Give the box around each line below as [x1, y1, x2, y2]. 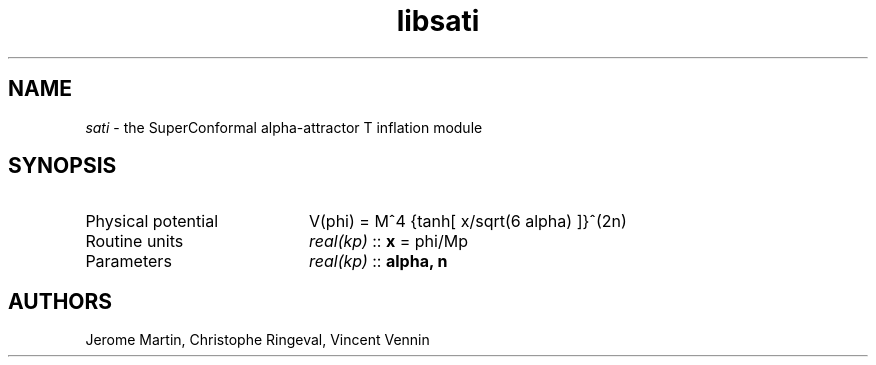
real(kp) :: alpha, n [308, 251, 448, 272]
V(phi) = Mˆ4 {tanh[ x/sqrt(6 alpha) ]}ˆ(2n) [308, 211, 627, 232]
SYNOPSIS [8, 153, 117, 179]
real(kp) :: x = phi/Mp [308, 231, 468, 252]
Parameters [85, 251, 172, 272]
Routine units [85, 231, 184, 252]
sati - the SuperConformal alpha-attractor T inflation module [85, 118, 483, 136]
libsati [396, 4, 480, 38]
